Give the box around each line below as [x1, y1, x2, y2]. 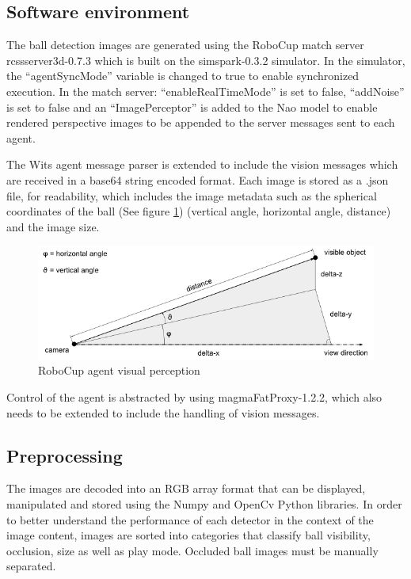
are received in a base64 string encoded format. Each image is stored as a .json [6, 171, 389, 188]
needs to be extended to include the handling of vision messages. [6, 404, 320, 421]
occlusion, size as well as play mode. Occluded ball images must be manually [6, 542, 379, 558]
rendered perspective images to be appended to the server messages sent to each [6, 114, 395, 131]
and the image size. [6, 218, 100, 234]
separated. [6, 558, 56, 574]
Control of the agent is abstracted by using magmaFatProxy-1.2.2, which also [6, 389, 382, 406]
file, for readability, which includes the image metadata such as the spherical [6, 187, 377, 204]
